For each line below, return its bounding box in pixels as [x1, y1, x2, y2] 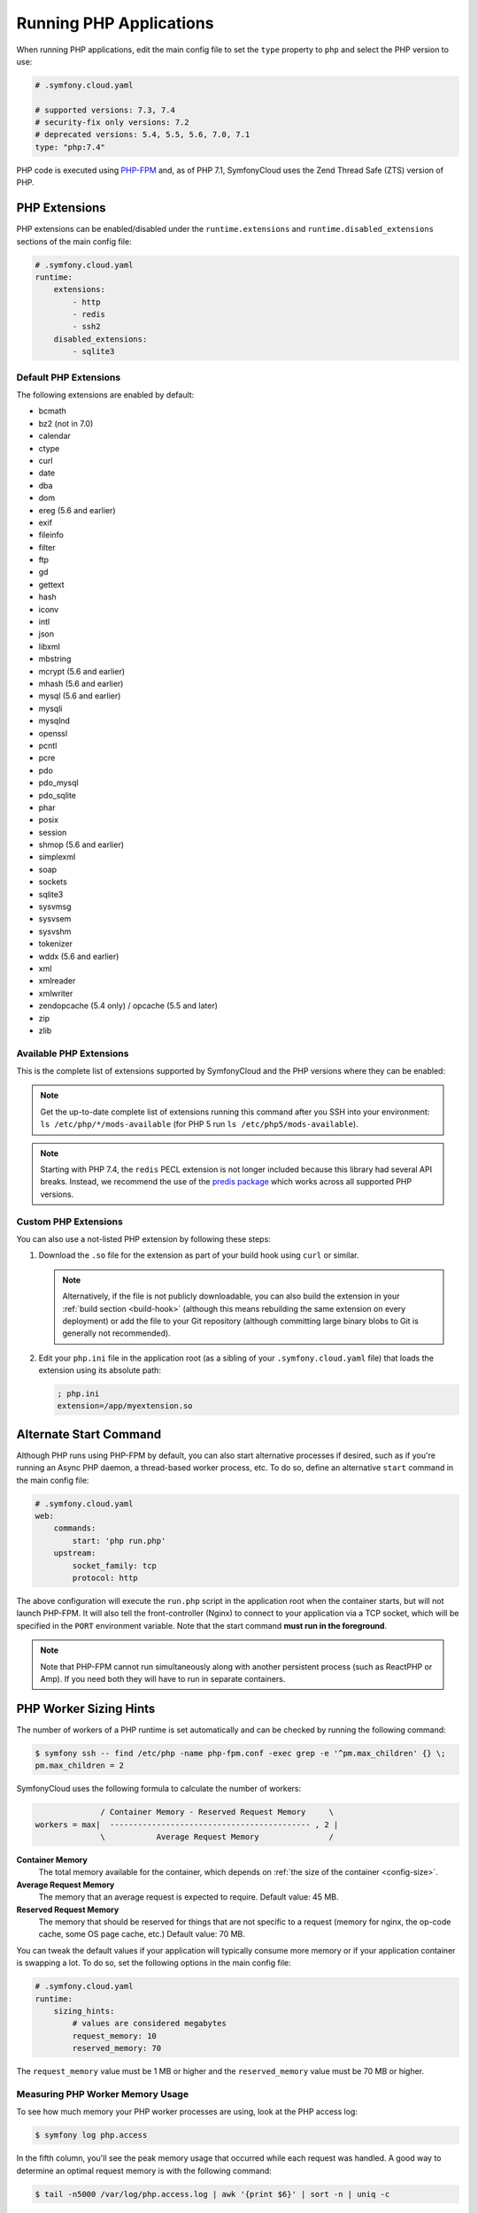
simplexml [38, 852, 76, 862]
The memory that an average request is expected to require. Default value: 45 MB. [38, 1892, 339, 1902]
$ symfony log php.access [35, 2130, 148, 2140]
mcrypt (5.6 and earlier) [38, 666, 126, 676]
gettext [38, 579, 66, 590]
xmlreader [38, 975, 76, 986]
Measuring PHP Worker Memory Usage [16, 2087, 189, 2100]
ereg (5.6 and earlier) [38, 505, 116, 515]
